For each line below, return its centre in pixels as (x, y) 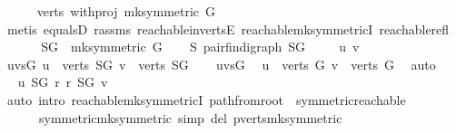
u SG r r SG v (63, 82)
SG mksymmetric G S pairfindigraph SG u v (200, 47)
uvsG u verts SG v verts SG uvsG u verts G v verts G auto (221, 64)
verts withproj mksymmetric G (126, 11)
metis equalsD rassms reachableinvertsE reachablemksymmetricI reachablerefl (228, 28)
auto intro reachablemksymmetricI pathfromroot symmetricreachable (206, 99)
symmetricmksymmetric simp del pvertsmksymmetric (190, 117)
